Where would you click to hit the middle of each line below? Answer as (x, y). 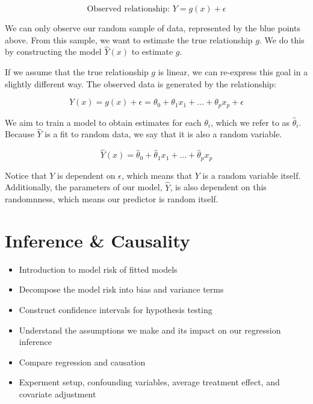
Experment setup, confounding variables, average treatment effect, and (149, 382)
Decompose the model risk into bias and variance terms (121, 289)
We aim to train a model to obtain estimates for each (103, 122)
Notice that (26, 175)
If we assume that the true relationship (77, 72)
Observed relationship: (129, 9)
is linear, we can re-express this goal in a (233, 72)
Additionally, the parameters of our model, (84, 187)
